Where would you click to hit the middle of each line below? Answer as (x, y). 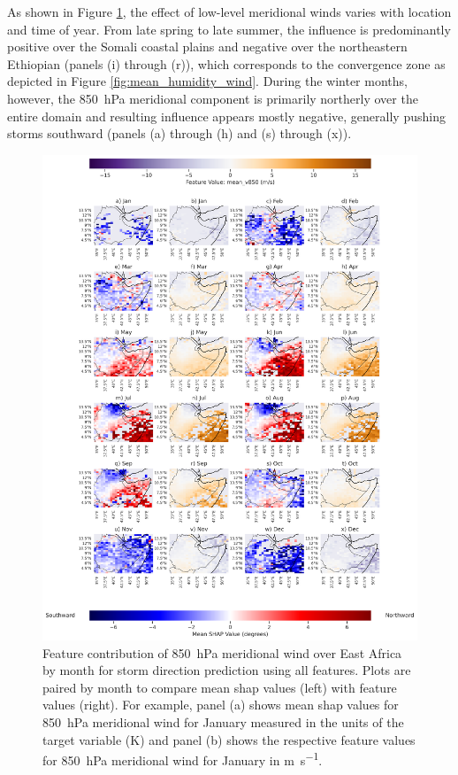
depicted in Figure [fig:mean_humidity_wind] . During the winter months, (207, 81)
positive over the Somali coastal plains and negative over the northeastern (207, 46)
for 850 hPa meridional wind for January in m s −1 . (183, 759)
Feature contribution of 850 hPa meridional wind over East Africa (222, 652)
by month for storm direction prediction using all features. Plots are (227, 670)
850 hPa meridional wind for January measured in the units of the (223, 721)
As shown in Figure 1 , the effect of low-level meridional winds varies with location (229, 12)
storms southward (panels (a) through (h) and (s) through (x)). (179, 133)
